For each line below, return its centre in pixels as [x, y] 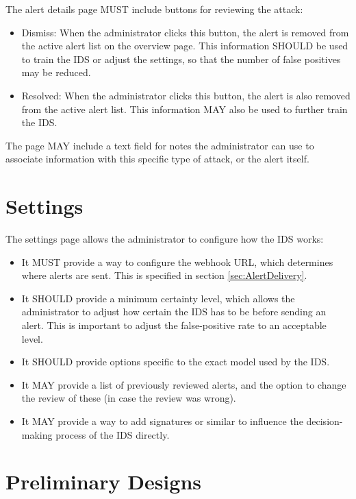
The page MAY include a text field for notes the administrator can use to [160, 145]
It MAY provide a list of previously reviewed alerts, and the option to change [184, 384]
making [37, 434]
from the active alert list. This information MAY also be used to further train [185, 109]
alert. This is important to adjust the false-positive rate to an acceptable [174, 325]
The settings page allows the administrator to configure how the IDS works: [165, 239]
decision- [325, 421]
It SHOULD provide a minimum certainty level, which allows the [158, 298]
